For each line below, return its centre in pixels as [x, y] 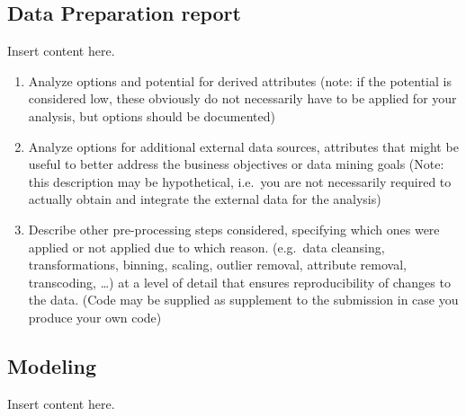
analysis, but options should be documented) [152, 115]
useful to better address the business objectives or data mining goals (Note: [236, 164]
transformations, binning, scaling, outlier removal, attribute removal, [217, 265]
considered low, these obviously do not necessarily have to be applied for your [242, 98]
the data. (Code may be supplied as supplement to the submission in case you [243, 300]
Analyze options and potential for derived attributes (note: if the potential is [240, 80]
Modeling [52, 365]
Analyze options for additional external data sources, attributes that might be [243, 146]
